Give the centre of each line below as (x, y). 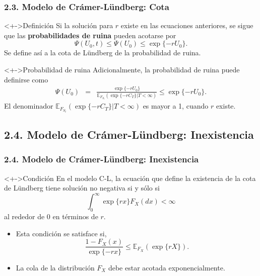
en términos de (75, 216)
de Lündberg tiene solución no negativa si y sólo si (82, 188)
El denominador (29, 106)
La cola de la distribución (55, 267)
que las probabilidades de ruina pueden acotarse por (90, 35)
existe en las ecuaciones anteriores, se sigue (187, 25)
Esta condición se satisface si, (61, 233)
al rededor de (24, 216)
